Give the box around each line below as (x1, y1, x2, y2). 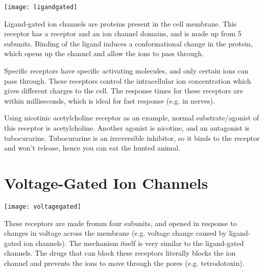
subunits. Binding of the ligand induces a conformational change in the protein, (4, 38, 253, 48)
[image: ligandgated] (4, 4, 78, 11)
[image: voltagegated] (4, 203, 81, 210)
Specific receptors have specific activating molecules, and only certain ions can (4, 65, 249, 76)
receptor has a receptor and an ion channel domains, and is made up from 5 (4, 28, 242, 39)
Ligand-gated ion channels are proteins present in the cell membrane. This (4, 18, 237, 29)
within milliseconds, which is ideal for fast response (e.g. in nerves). (4, 95, 215, 106)
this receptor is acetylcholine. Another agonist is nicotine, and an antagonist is (4, 122, 250, 133)
